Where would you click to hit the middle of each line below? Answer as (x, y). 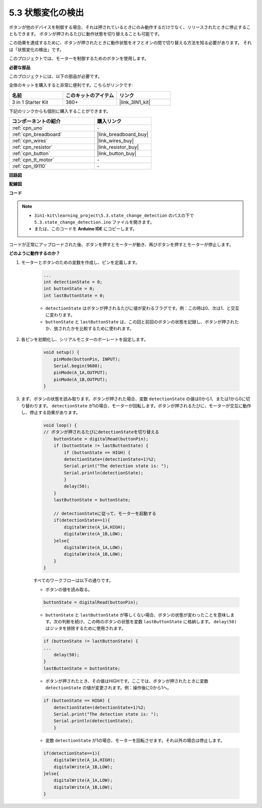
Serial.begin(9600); (78, 366)
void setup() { (61, 352)
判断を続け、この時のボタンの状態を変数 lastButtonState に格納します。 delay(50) (149, 621)
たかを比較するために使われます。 (100, 328)
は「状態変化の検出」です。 (36, 49)
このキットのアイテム (90, 96)
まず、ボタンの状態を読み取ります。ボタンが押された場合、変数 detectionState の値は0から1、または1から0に (133, 399)
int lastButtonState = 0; (74, 295)
